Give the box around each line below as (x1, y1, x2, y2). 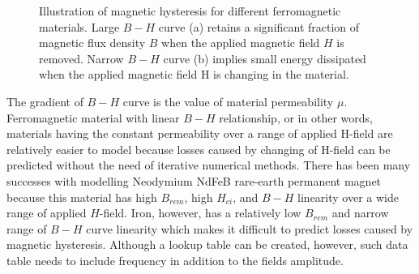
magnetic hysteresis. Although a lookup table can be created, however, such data (6, 236, 408, 253)
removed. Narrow (39, 49, 124, 66)
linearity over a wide (297, 188, 399, 205)
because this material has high (6, 188, 157, 205)
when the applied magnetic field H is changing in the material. (39, 66, 349, 83)
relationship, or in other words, (219, 109, 373, 126)
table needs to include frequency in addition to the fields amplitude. (6, 251, 344, 268)
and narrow (331, 204, 389, 221)
